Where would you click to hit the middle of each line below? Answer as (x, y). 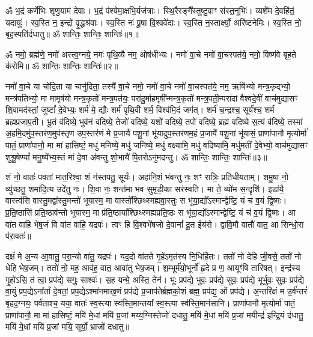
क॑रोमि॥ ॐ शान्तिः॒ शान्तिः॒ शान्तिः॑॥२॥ (62, 66)
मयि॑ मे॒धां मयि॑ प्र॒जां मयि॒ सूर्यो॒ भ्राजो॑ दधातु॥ (67, 326)
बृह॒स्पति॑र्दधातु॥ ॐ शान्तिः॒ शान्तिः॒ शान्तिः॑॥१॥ (72, 34)
